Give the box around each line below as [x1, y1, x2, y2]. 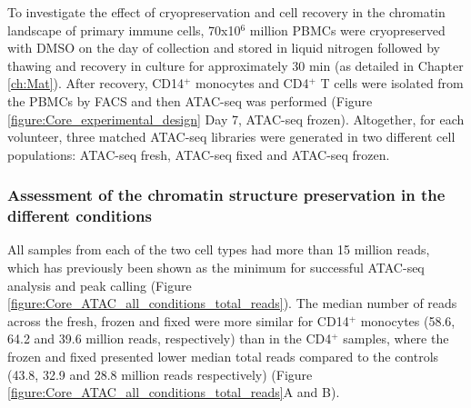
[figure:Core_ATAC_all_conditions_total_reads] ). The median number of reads [7, 294, 457, 313]
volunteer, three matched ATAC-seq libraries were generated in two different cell [7, 127, 456, 146]
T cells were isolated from [320, 74, 464, 93]
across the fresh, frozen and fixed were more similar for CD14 [7, 311, 349, 330]
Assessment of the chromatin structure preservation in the [7, 184, 446, 206]
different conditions [7, 204, 152, 227]
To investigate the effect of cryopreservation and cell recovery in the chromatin [7, 3, 446, 21]
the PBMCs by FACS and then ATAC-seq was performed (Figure [7, 91, 373, 110]
